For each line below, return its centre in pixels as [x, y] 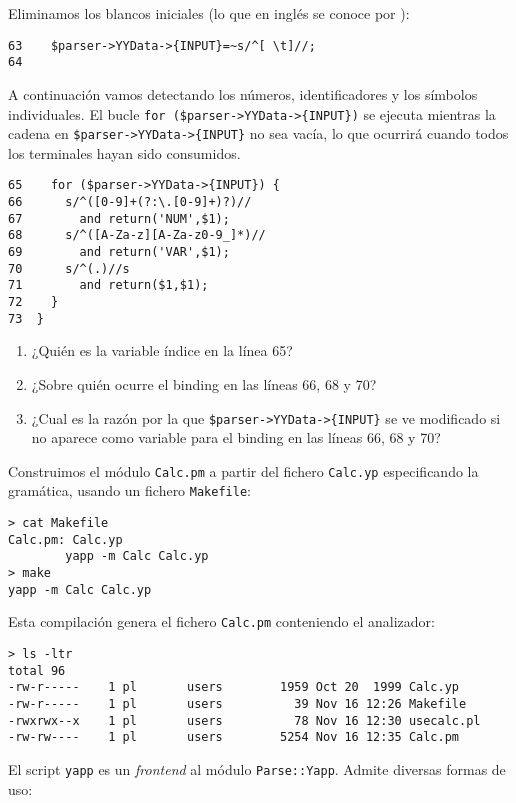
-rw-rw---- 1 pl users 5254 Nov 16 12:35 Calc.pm [234, 737]
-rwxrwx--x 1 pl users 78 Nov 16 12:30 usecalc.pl [244, 720]
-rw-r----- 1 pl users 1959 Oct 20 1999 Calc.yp [234, 687]
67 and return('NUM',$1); [119, 218]
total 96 [37, 670]
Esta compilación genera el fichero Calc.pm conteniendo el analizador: [221, 621]
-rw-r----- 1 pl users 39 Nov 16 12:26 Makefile [237, 703]
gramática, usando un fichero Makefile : [129, 490]
